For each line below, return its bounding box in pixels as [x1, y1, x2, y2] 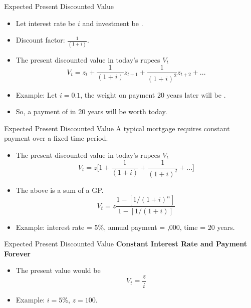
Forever [4, 248, 31, 258]
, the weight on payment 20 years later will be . [80, 89, 226, 100]
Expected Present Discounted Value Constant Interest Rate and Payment [4, 238, 247, 249]
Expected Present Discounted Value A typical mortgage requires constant [4, 123, 230, 133]
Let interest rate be [16, 18, 76, 28]
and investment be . [82, 18, 143, 28]
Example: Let [16, 89, 58, 100]
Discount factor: [16, 35, 65, 45]
